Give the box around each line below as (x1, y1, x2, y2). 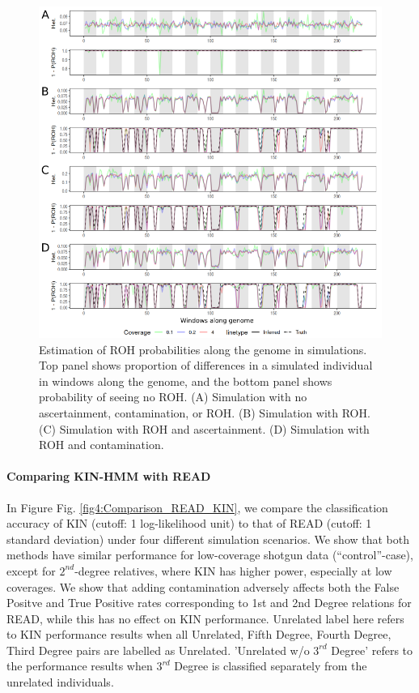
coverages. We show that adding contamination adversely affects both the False (6, 578, 400, 595)
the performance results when (6, 657, 153, 674)
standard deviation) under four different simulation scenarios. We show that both (6, 530, 410, 547)
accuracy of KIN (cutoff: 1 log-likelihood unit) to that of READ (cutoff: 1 (6, 515, 372, 532)
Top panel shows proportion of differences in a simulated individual (39, 357, 373, 374)
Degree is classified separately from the (174, 657, 367, 674)
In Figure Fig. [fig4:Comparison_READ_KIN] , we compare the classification (6, 498, 388, 515)
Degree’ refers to (331, 641, 413, 658)
